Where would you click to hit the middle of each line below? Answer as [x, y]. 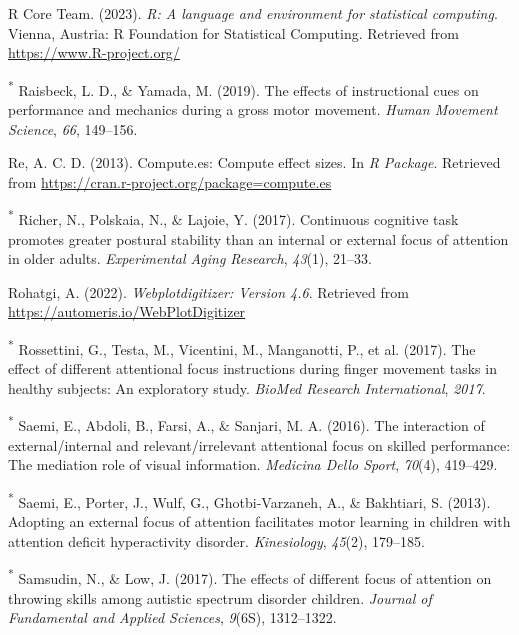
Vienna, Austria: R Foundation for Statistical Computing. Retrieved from [233, 32]
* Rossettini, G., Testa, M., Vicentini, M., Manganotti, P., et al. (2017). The [242, 347]
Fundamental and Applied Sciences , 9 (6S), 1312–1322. [172, 617]
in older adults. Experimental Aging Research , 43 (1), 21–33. [190, 258]
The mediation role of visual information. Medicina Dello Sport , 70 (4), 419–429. [253, 464]
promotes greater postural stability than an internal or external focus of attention [258, 238]
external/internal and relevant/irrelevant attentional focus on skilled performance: [259, 444]
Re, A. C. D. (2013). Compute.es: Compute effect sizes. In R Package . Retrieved [254, 162]
